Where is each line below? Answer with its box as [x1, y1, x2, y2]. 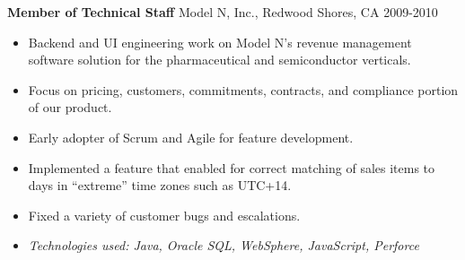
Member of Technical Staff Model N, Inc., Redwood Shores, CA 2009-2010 [7, 3, 438, 21]
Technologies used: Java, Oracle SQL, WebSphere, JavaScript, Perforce [28, 236, 419, 255]
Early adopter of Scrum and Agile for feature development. [28, 127, 354, 146]
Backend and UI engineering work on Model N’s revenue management [28, 32, 412, 51]
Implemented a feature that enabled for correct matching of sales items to [28, 158, 435, 177]
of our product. [28, 98, 112, 117]
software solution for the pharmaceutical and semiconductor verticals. [28, 50, 411, 69]
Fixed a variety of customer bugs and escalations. [28, 205, 301, 224]
